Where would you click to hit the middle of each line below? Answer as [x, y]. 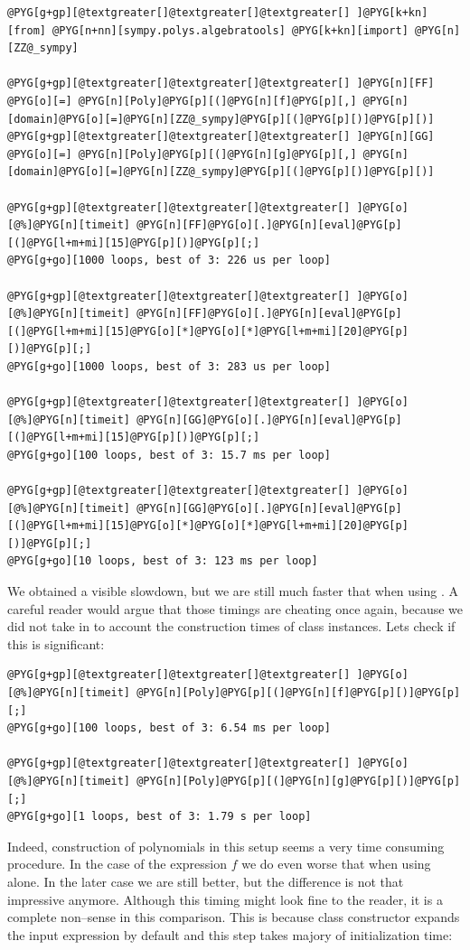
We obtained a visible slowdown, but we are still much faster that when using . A [233, 591]
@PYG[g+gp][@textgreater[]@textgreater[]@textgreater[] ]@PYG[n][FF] [221, 84]
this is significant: [56, 643]
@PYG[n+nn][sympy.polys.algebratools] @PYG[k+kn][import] [230, 30]
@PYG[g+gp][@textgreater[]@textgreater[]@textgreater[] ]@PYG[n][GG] [221, 137]
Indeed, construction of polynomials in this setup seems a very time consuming [226, 846]
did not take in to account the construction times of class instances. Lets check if [231, 626]
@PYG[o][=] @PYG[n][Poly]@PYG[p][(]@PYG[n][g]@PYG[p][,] [182, 154]
